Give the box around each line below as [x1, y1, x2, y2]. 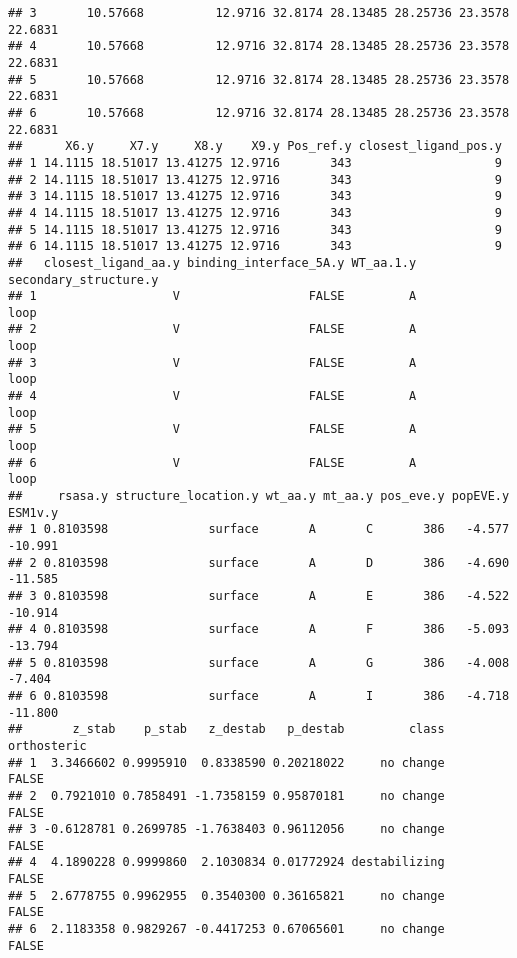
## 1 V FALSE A [8, 289, 417, 304]
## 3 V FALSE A [8, 355, 417, 370]
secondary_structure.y [8, 272, 159, 287]
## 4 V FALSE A [8, 389, 417, 404]
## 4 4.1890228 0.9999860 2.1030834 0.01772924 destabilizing [8, 855, 445, 870]
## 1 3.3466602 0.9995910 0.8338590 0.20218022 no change [8, 755, 445, 770]
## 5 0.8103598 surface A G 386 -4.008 [8, 655, 510, 670]
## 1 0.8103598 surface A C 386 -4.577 [8, 522, 510, 537]
